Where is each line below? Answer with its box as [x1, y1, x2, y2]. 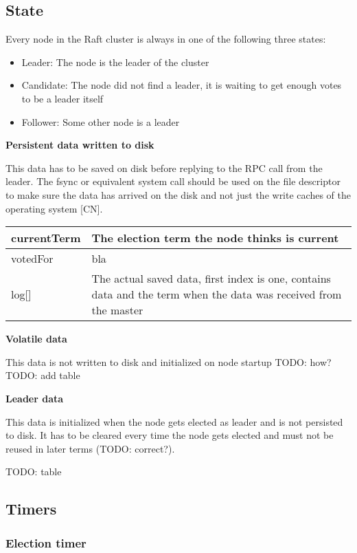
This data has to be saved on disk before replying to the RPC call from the [5, 160, 323, 175]
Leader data [5, 391, 64, 405]
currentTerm [11, 230, 81, 246]
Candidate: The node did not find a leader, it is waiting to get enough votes [21, 78, 342, 92]
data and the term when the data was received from [91, 286, 342, 303]
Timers [5, 498, 57, 519]
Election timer [5, 534, 87, 551]
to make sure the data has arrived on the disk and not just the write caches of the [5, 187, 351, 202]
